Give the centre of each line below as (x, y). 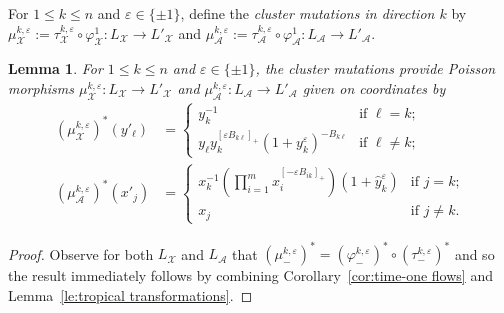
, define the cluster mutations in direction (307, 13)
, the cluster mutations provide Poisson (375, 68)
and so (474, 253)
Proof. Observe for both (81, 253)
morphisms (41, 87)
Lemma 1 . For (55, 68)
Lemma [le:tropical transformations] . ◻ (130, 294)
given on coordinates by (374, 87)
